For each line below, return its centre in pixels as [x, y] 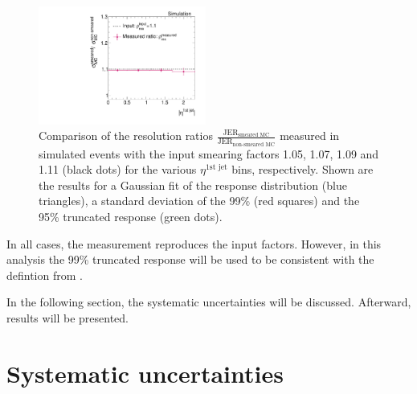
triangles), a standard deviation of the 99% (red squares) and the [199, 201]
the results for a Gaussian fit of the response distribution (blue [193, 185]
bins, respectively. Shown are [303, 169]
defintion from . [45, 275]
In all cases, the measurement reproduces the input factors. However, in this [194, 243]
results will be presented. [67, 317]
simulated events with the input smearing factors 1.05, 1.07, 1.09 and [209, 153]
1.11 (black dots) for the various [118, 169]
